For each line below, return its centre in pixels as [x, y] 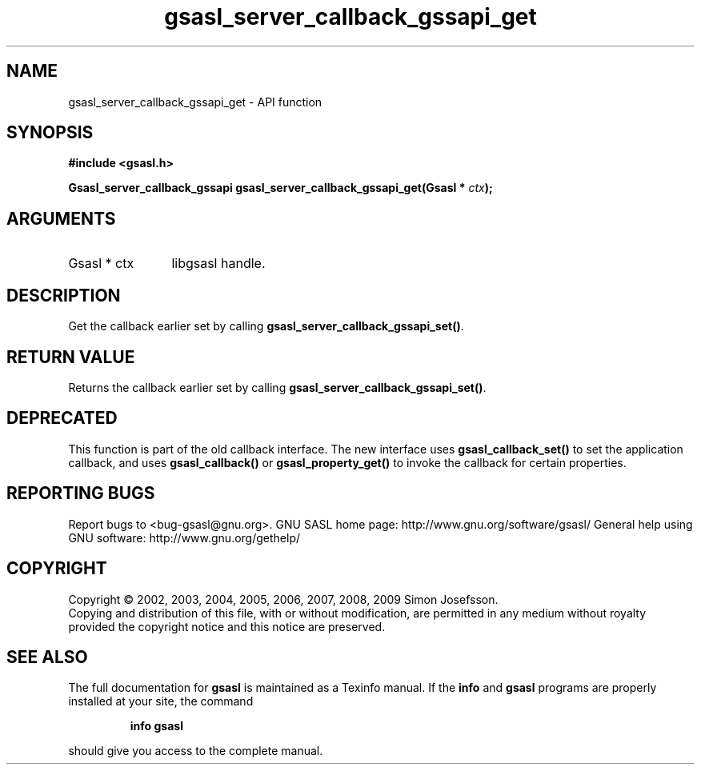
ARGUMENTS [61, 218]
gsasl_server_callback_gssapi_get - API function [195, 102]
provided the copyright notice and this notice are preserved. [227, 626]
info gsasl [156, 726]
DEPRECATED [62, 418]
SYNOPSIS [50, 133]
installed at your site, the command [161, 701]
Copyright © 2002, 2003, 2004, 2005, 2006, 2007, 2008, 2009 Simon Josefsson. [283, 599]
